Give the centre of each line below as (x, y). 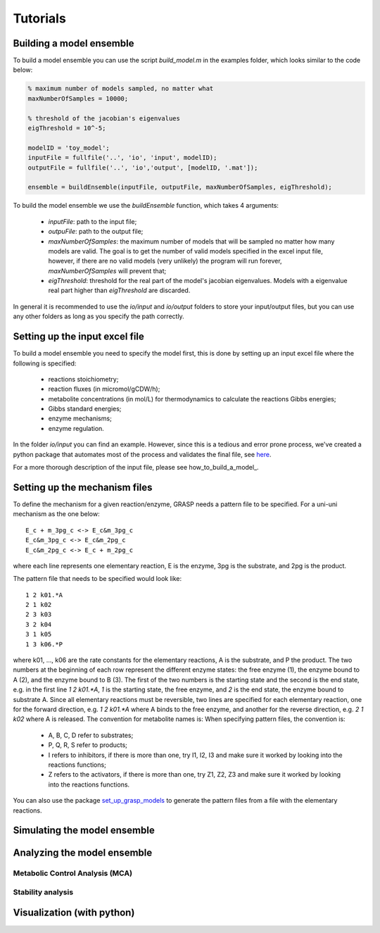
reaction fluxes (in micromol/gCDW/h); (104, 389)
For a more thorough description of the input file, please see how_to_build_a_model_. (136, 468)
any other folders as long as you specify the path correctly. (99, 316)
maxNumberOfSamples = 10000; (78, 98)
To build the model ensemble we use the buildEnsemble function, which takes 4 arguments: (146, 206)
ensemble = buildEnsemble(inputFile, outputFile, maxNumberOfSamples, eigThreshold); (180, 187)
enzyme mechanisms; (80, 418)
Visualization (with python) (74, 913)
